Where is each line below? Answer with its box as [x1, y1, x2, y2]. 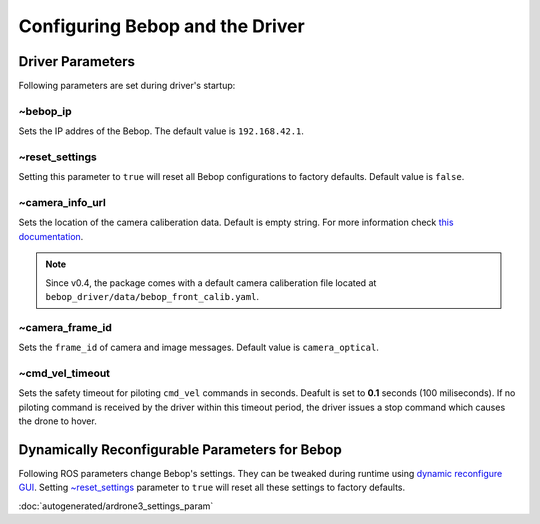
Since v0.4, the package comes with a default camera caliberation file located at [45, 276, 377, 289]
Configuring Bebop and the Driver [18, 15, 305, 37]
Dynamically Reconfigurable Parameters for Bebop [18, 441, 342, 458]
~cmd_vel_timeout [18, 366, 110, 380]
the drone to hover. [18, 415, 97, 427]
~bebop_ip [18, 104, 72, 118]
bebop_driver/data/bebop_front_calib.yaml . [45, 291, 260, 303]
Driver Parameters [18, 53, 135, 70]
